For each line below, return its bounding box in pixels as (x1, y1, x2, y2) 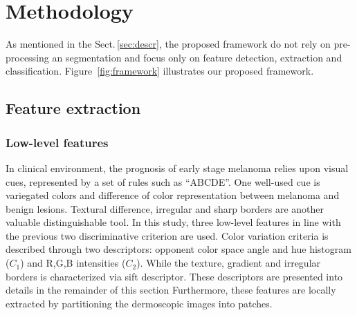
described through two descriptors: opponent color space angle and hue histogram (6, 242, 351, 256)
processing (6, 50, 49, 64)
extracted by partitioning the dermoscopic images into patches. (6, 296, 273, 310)
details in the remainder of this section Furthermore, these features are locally (6, 283, 336, 297)
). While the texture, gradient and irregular (136, 256, 321, 270)
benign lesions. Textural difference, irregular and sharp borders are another (6, 201, 324, 216)
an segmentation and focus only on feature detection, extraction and (52, 50, 342, 64)
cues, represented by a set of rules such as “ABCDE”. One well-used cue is (6, 174, 320, 189)
